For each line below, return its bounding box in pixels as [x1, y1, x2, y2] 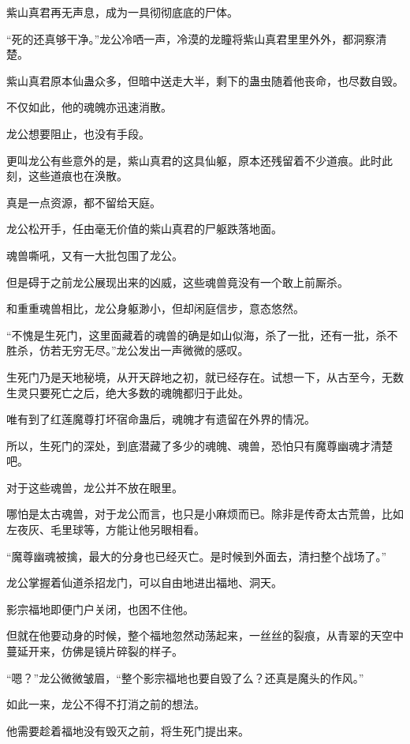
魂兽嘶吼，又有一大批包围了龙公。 [6, 246, 183, 263]
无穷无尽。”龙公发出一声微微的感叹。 [61, 342, 249, 359]
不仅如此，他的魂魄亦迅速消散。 [6, 99, 172, 115]
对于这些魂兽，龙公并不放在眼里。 [6, 479, 183, 495]
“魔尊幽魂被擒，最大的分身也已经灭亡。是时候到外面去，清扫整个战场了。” [6, 547, 387, 564]
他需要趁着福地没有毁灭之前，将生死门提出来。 [6, 722, 249, 738]
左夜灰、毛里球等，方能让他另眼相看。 [6, 521, 205, 538]
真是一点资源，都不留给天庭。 [6, 194, 161, 210]
